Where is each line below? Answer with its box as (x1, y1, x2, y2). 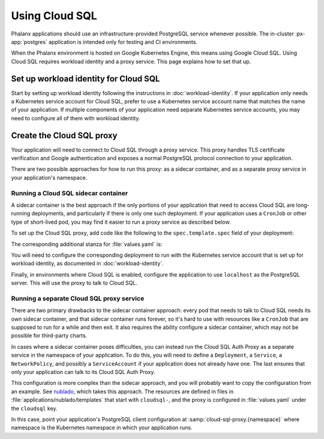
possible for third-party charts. (11, 332, 88, 339)
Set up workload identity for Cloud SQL (11, 73, 160, 84)
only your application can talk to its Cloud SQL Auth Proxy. (11, 369, 155, 376)
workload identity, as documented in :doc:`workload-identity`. (11, 260, 164, 267)
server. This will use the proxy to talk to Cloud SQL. (11, 280, 138, 287)
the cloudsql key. (11, 405, 58, 412)
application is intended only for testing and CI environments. (48, 38, 198, 45)
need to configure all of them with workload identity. (11, 114, 140, 121)
